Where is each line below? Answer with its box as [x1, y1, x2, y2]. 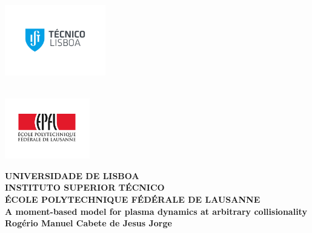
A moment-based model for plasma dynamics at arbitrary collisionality [5, 205, 307, 217]
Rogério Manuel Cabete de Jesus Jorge [5, 217, 172, 229]
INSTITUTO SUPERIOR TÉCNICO [5, 181, 165, 194]
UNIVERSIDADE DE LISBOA [5, 169, 139, 182]
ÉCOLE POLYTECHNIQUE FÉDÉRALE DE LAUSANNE [5, 193, 261, 206]
